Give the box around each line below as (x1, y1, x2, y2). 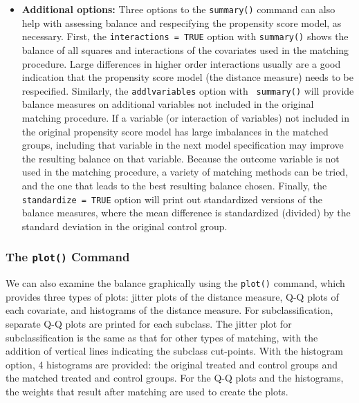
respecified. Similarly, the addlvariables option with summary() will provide (21, 83, 354, 97)
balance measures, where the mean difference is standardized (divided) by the (21, 205, 351, 220)
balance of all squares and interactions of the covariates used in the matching (21, 42, 349, 57)
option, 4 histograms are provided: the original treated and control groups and (6, 357, 338, 371)
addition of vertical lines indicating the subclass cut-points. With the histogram (6, 344, 343, 358)
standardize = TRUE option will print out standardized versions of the (21, 191, 322, 206)
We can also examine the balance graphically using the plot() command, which (6, 276, 345, 290)
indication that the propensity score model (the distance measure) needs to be (21, 70, 354, 84)
